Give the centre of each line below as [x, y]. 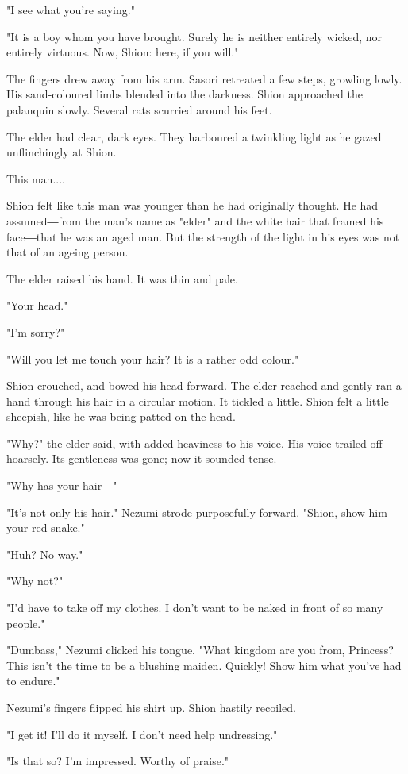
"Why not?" [35, 581]
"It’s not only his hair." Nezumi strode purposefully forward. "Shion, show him [197, 512]
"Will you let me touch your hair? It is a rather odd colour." [153, 358]
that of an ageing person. [67, 252]
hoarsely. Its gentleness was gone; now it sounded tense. [142, 458]
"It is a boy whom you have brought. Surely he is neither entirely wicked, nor [194, 36]
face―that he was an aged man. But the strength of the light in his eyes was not [203, 236]
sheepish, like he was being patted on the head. [121, 416]
